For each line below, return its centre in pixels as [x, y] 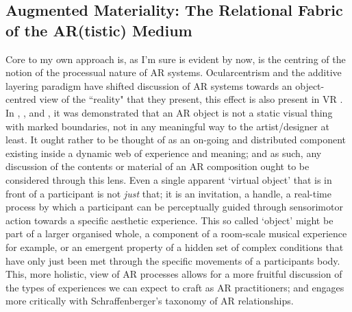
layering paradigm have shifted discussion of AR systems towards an [149, 85]
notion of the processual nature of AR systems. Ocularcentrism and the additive [174, 72]
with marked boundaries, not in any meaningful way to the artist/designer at [167, 126]
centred [21, 99]
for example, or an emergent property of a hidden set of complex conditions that [175, 247]
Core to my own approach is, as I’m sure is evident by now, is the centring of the [176, 59]
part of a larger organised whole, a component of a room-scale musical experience [176, 233]
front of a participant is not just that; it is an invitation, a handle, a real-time [168, 193]
